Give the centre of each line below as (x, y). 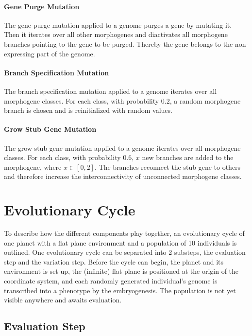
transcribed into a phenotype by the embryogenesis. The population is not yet (120, 290)
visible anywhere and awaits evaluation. (63, 300)
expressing (19, 53)
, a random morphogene (205, 100)
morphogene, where (33, 167)
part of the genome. (66, 53)
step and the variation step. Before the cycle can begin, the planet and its (114, 261)
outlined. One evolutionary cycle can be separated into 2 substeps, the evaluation (125, 252)
